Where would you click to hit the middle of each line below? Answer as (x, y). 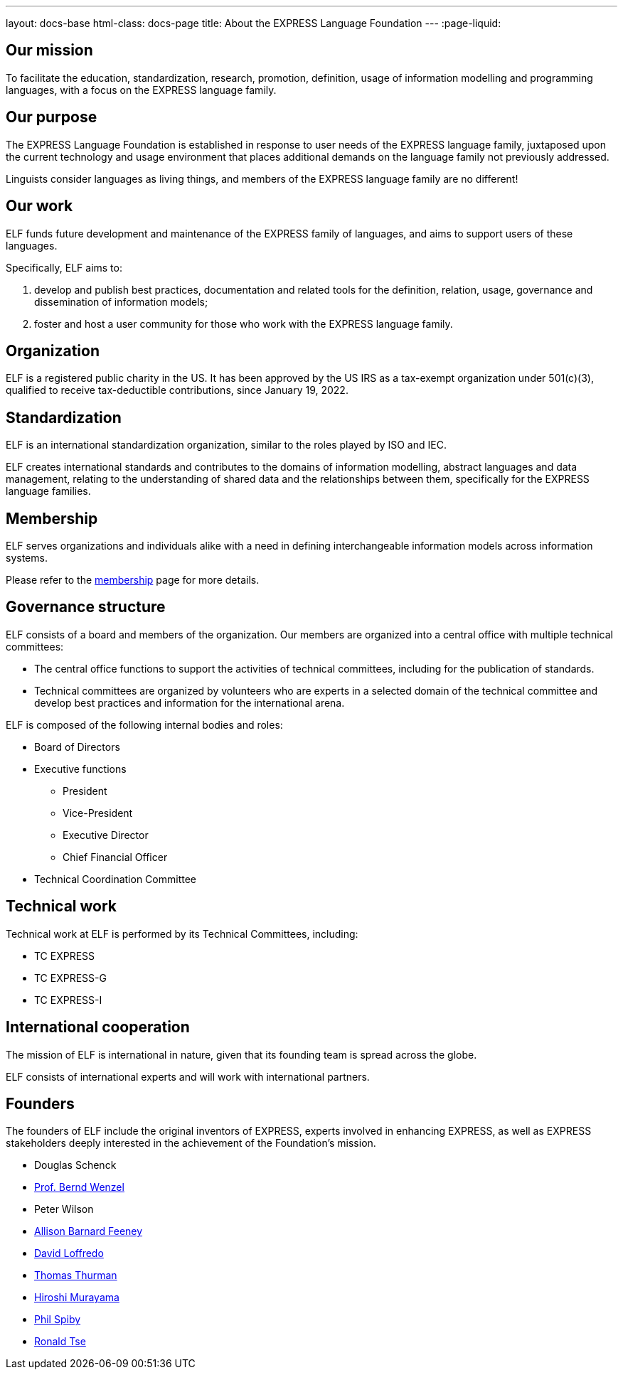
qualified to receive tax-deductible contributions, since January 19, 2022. (177, 390)
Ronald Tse (60, 1342)
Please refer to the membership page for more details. (133, 580)
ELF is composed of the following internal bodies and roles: (144, 724)
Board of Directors (77, 747)
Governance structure (86, 607)
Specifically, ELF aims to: (64, 267)
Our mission (49, 50)
